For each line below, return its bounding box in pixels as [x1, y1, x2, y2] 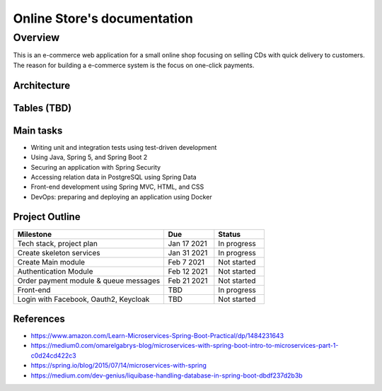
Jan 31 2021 [168, 247, 208, 257]
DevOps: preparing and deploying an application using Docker [30, 192, 212, 201]
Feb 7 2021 [168, 257, 205, 267]
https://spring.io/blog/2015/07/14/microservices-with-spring [30, 361, 207, 370]
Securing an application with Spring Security [30, 163, 161, 171]
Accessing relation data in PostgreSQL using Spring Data [30, 173, 197, 181]
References [13, 313, 65, 325]
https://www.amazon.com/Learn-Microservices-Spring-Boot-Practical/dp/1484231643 [30, 332, 284, 340]
